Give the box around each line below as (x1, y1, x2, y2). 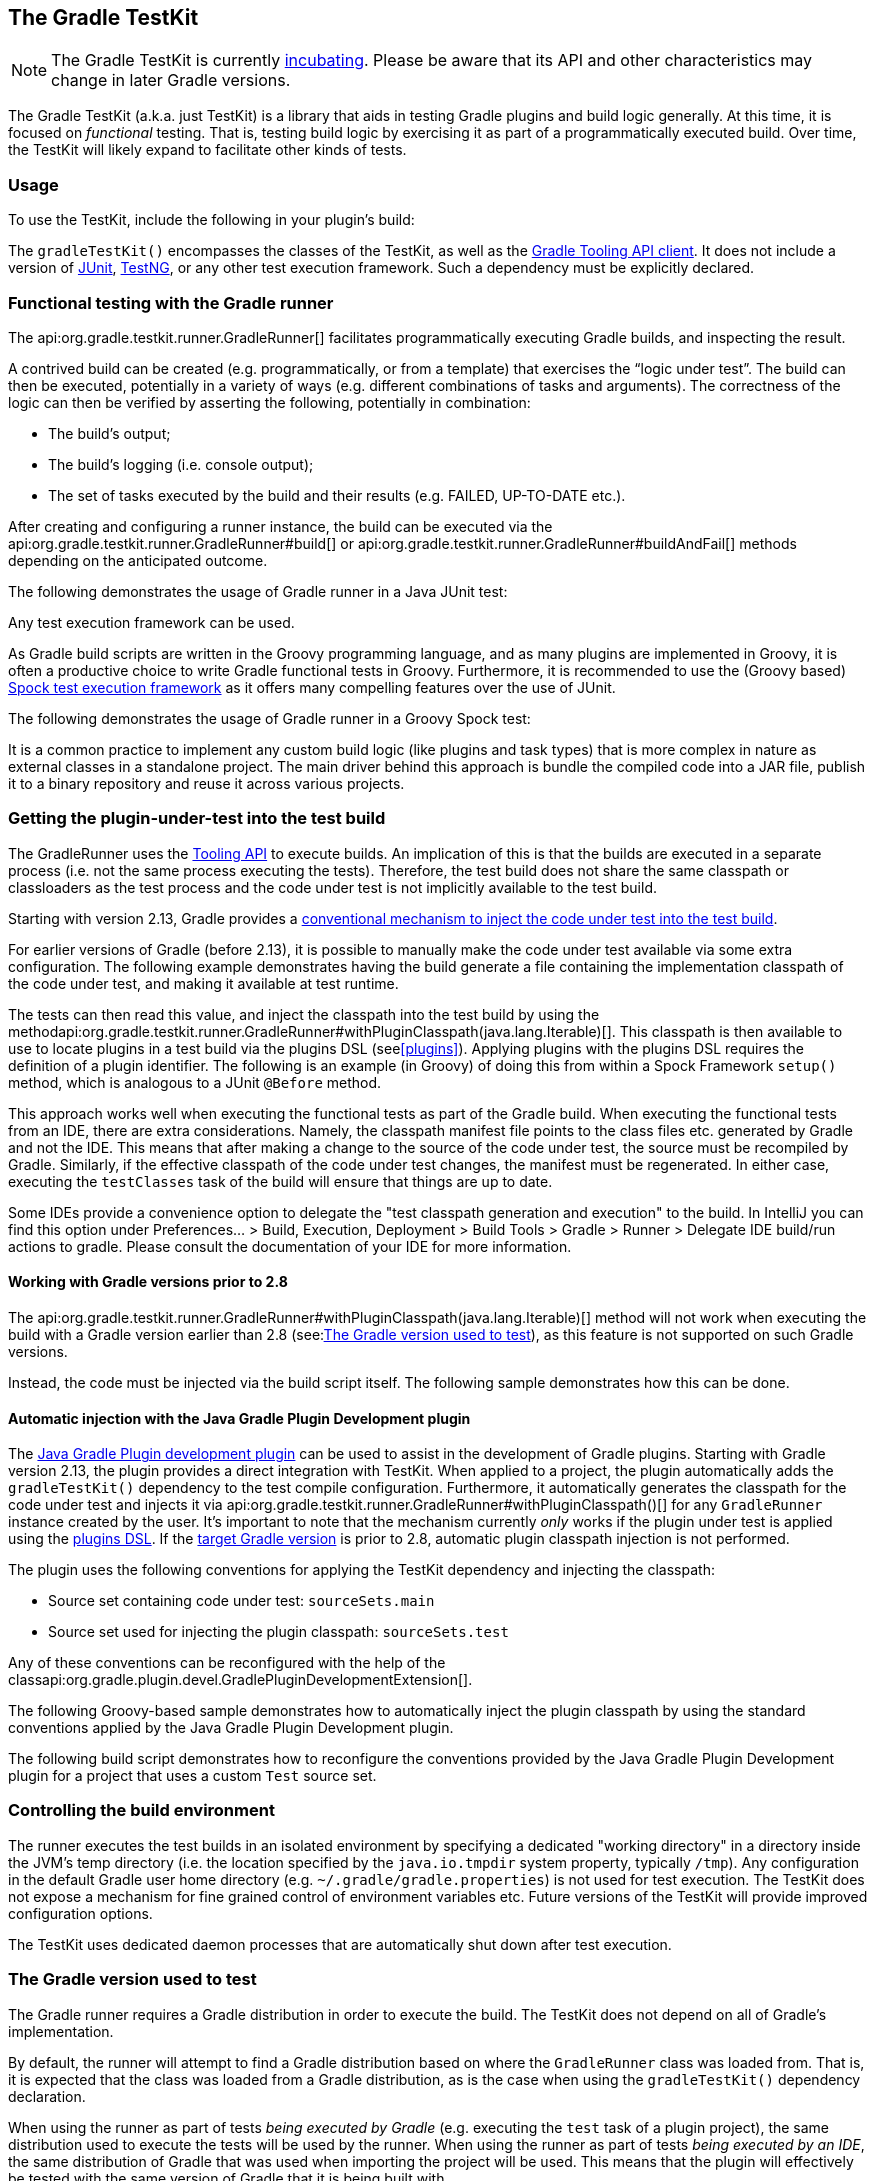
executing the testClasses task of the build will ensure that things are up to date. (8, 1172, 553, 1190)
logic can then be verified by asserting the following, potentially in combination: (8, 393, 531, 411)
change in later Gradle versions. (51, 70, 291, 91)
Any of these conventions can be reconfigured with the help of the (8, 1654, 446, 1672)
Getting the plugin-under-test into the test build (8, 808, 386, 829)
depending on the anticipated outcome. (8, 551, 268, 569)
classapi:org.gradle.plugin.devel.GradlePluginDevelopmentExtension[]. (8, 1671, 473, 1689)
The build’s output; (48, 424, 171, 442)
